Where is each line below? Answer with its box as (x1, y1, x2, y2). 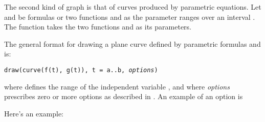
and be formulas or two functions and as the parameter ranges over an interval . (4, 11, 255, 22)
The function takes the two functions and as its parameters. (4, 21, 192, 32)
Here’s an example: (4, 108, 63, 118)
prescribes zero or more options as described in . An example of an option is (4, 91, 243, 102)
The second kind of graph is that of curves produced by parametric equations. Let (4, 2, 261, 12)
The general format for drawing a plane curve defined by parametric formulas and (4, 38, 261, 49)
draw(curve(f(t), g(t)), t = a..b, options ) (4, 66, 158, 74)
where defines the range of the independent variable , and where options (4, 81, 230, 91)
